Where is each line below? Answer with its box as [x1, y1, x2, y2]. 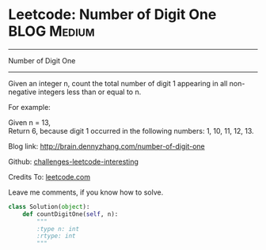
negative [8, 87, 37, 97]
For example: [8, 102, 51, 112]
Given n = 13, [8, 117, 51, 127]
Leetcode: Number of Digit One [8, 6, 217, 24]
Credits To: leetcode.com [8, 172, 91, 181]
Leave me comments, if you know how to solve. [8, 187, 164, 197]
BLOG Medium [8, 22, 95, 40]
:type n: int [36, 225, 80, 233]
